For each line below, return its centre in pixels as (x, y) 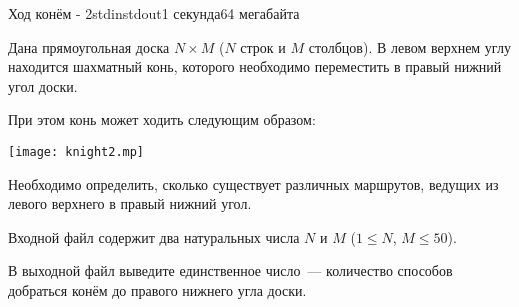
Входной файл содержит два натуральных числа (154, 236)
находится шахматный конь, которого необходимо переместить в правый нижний (255, 66)
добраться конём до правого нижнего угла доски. (157, 290)
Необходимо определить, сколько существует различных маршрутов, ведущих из (253, 183)
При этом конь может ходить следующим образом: (162, 119)
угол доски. (43, 85)
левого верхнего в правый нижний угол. (130, 203)
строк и (263, 46)
